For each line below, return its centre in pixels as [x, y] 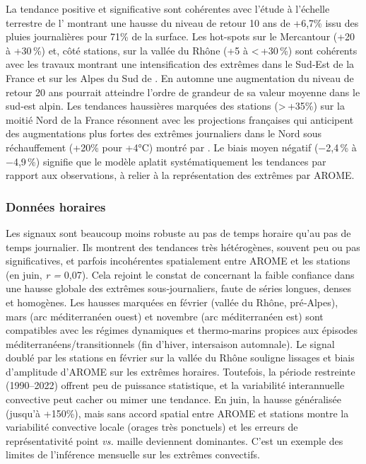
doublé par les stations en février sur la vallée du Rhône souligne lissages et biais [180, 358]
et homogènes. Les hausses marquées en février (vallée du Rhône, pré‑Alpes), [172, 302]
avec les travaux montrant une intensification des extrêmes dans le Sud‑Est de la [180, 64]
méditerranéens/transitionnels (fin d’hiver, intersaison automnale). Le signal [170, 343]
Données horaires [56, 206]
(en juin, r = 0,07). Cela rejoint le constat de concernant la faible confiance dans [180, 274]
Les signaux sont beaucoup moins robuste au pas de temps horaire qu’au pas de [178, 232]
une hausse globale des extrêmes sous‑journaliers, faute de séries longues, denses [179, 288]
